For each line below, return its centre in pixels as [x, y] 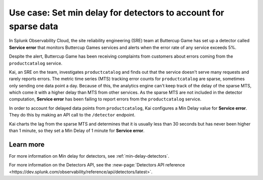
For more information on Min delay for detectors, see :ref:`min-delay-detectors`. [89, 156]
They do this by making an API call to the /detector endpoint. [72, 115]
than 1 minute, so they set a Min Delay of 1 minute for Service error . [77, 131]
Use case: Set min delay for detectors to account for [117, 13]
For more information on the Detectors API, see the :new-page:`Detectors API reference [97, 165]
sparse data [34, 26]
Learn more [27, 144]
